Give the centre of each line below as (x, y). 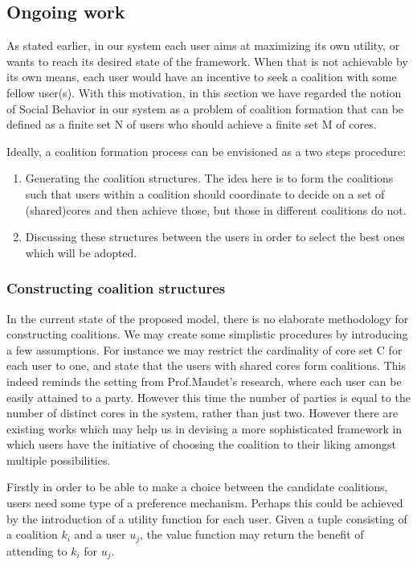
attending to (37, 550)
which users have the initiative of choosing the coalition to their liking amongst (201, 444)
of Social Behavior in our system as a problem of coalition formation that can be (205, 108)
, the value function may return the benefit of (252, 534)
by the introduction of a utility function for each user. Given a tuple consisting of (207, 518)
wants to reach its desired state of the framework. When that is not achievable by (207, 61)
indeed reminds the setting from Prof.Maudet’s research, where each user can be (204, 381)
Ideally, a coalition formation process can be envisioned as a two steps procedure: (206, 151)
